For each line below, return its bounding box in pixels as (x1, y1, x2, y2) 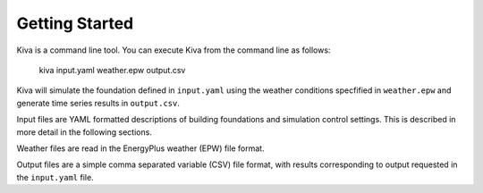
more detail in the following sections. (16, 126, 152, 138)
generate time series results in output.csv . (16, 97, 181, 108)
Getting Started (16, 13, 134, 33)
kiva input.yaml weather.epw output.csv (38, 64, 186, 75)
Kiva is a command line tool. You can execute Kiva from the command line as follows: (16, 45, 331, 55)
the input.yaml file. (16, 172, 94, 182)
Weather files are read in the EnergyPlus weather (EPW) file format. (16, 143, 265, 154)
